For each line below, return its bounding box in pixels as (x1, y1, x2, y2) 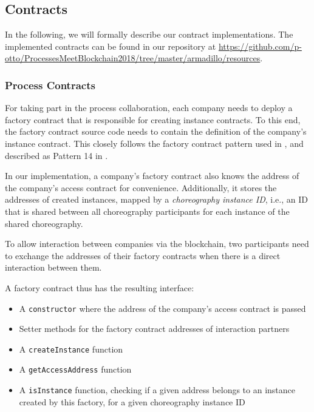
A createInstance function (19, 342, 123, 355)
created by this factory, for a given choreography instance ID (19, 395, 245, 408)
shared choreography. (5, 217, 83, 229)
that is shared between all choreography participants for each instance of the (5, 204, 290, 217)
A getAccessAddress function (19, 363, 132, 376)
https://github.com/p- (218, 39, 302, 52)
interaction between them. (5, 261, 102, 274)
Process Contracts (5, 77, 95, 92)
